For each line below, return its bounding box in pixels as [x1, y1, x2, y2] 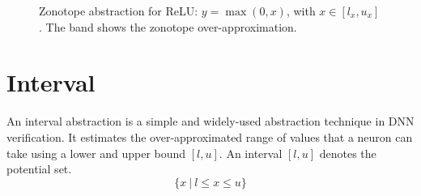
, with [286, 2, 316, 19]
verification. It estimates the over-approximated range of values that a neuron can [6, 128, 413, 145]
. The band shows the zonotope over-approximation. [39, 18, 297, 35]
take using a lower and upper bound [6, 144, 186, 161]
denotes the [319, 144, 376, 161]
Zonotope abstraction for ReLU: [39, 2, 198, 19]
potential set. [6, 160, 72, 177]
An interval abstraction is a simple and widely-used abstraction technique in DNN [6, 113, 415, 130]
